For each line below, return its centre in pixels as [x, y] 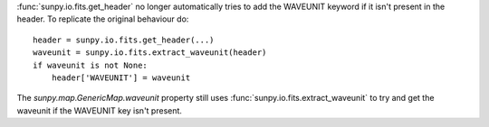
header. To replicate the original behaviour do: [103, 19]
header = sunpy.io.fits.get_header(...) [124, 40]
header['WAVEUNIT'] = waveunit [121, 77]
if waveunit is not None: [91, 65]
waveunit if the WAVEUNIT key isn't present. [100, 110]
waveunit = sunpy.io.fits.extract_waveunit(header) [150, 53]
